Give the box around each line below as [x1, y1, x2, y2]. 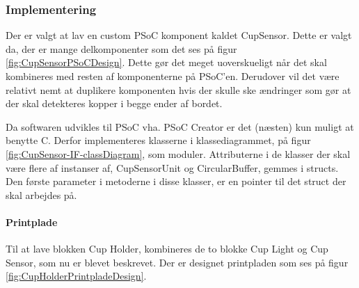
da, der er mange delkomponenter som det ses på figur [6, 41, 237, 56]
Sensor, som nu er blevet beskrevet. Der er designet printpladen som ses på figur [6, 255, 349, 269]
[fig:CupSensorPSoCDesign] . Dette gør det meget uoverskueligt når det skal [6, 55, 327, 70]
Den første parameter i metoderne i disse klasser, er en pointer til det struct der [6, 174, 346, 189]
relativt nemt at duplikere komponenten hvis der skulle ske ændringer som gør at [6, 82, 351, 97]
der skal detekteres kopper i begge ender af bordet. [6, 96, 223, 111]
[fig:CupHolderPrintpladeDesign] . [6, 269, 147, 283]
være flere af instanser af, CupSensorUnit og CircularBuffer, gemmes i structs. [6, 160, 339, 175]
